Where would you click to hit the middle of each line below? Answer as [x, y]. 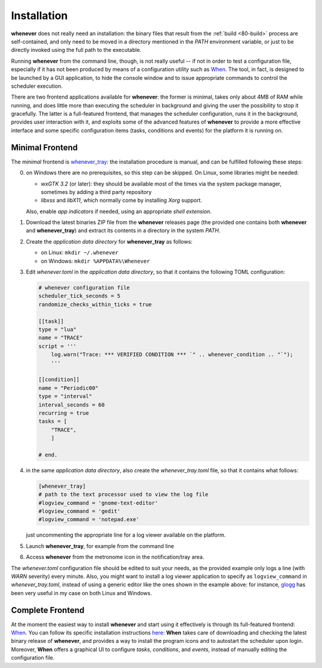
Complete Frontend [48, 610]
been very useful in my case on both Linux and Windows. [81, 593]
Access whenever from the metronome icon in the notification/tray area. [115, 557]
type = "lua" [58, 329]
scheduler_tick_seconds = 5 [79, 296]
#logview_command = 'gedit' [79, 511]
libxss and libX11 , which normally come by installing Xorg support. [122, 201]
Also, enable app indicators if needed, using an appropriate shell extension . [119, 211]
